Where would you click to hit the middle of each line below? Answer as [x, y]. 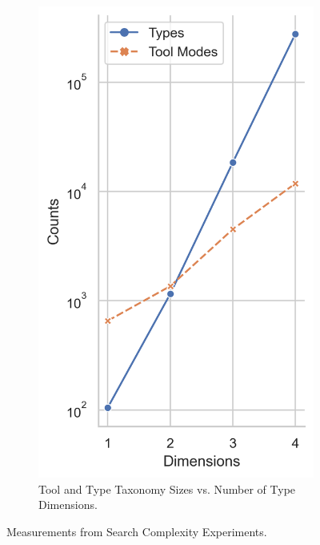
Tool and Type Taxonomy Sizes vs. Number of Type [167, 488]
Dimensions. [68, 505]
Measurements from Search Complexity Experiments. [137, 531]
